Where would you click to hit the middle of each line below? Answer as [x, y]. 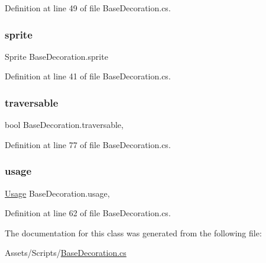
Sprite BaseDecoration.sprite [56, 56]
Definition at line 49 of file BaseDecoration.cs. [88, 8]
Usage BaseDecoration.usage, [57, 193]
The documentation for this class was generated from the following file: [133, 232]
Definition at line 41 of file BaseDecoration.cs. [88, 76]
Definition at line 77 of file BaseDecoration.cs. [88, 144]
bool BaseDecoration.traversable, [64, 125]
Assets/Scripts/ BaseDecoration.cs [66, 253]
